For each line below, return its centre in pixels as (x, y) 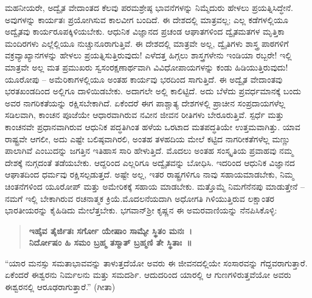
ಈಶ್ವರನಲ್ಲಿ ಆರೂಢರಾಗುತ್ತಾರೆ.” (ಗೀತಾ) (60, 287)
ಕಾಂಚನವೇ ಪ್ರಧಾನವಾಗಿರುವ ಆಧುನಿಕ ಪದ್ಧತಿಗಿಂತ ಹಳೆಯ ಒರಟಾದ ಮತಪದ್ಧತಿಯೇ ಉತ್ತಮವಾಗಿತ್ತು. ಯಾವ (153, 126)
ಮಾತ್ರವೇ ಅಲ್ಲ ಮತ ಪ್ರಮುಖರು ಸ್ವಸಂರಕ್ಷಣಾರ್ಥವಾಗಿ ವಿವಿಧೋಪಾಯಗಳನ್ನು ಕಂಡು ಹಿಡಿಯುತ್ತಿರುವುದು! (147, 67)
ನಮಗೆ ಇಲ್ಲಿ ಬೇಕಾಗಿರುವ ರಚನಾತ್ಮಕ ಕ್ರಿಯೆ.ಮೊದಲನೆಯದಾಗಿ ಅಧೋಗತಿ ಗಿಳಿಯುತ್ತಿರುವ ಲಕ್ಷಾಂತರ (140, 198)
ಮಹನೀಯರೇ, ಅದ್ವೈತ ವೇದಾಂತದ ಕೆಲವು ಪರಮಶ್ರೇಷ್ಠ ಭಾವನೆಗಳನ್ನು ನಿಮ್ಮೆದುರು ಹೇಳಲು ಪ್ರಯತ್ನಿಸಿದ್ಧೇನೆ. (149, 7)
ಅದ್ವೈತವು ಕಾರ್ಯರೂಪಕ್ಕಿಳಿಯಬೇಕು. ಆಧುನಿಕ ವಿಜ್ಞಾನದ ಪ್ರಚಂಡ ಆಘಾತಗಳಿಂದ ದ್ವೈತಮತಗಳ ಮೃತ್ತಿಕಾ (145, 31)
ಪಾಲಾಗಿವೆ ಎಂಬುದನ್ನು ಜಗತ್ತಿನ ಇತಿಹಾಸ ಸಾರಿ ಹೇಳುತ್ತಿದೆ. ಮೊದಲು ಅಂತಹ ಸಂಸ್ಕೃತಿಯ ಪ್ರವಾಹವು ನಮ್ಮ (149, 151)
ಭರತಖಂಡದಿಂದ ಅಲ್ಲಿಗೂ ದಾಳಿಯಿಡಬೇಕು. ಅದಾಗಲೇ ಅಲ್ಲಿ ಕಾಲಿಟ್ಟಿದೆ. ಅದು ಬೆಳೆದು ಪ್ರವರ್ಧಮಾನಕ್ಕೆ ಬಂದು (153, 91)
